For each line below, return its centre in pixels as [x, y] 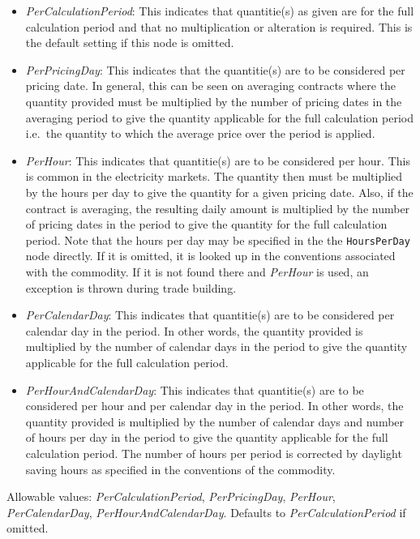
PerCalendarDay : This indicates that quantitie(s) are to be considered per [210, 315]
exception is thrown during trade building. [131, 287]
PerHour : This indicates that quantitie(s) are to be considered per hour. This [218, 160]
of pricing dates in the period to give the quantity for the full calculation [206, 224]
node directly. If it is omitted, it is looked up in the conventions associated [210, 256]
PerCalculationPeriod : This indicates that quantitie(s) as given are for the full [220, 11]
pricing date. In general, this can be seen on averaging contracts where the [210, 86]
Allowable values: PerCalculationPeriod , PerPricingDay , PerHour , [171, 496]
